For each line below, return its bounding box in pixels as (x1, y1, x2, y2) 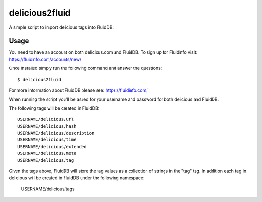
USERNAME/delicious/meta (17, 151, 77, 156)
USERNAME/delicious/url (17, 117, 74, 122)
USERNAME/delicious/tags (21, 186, 75, 192)
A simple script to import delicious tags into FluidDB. (9, 24, 114, 30)
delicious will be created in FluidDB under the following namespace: (9, 175, 145, 181)
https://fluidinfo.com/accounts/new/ (9, 56, 82, 62)
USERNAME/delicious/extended (17, 144, 87, 149)
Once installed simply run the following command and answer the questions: (9, 66, 162, 71)
